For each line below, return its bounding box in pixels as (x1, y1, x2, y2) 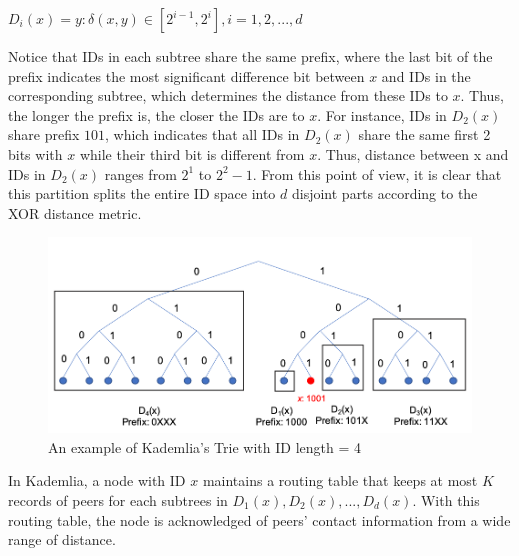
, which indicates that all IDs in (105, 124, 300, 145)
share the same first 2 (358, 124, 491, 145)
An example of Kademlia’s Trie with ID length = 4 (48, 436, 361, 457)
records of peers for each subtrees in (8, 489, 228, 510)
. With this (412, 489, 480, 510)
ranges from (104, 163, 177, 184)
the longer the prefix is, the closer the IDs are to (8, 104, 305, 125)
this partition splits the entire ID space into (8, 183, 276, 204)
